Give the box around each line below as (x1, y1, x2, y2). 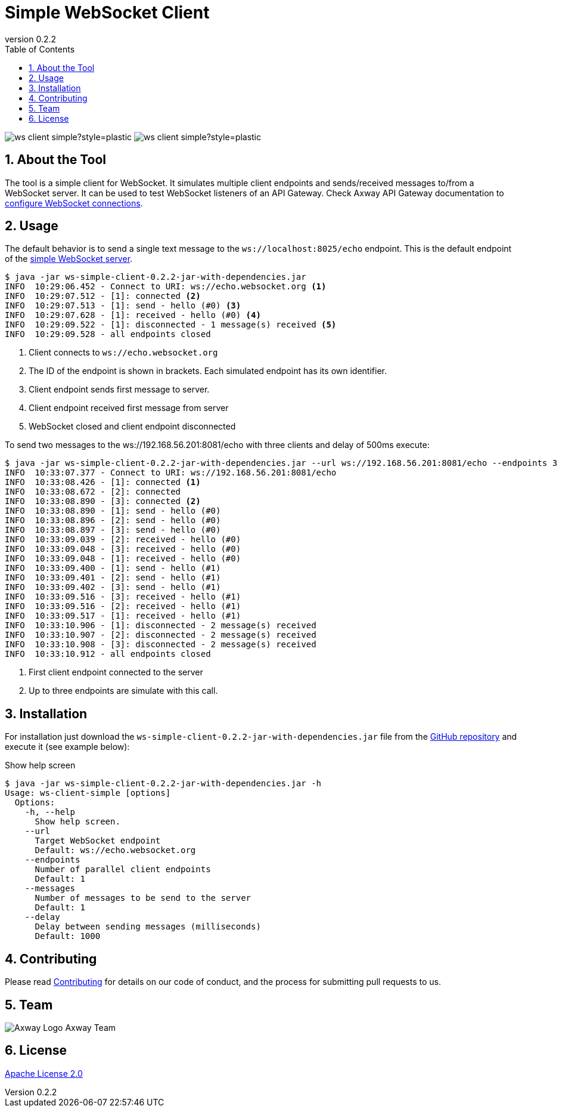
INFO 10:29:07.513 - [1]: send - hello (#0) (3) (5, 301, 241, 311)
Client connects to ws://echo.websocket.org (29, 347, 218, 358)
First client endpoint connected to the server (29, 667, 203, 678)
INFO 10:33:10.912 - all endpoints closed (5, 649, 211, 659)
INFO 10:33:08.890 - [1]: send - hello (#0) (5, 506, 221, 516)
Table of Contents (5, 44, 75, 54)
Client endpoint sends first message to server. (29, 384, 210, 395)
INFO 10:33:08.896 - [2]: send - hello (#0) (5, 515, 221, 526)
